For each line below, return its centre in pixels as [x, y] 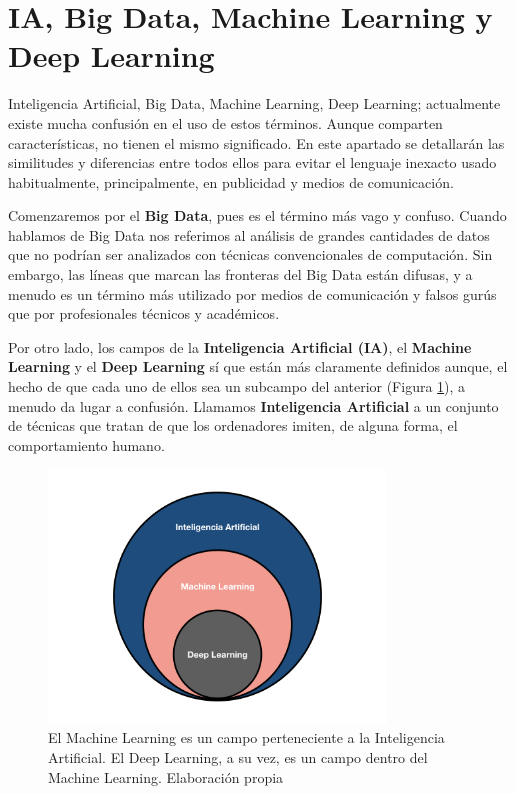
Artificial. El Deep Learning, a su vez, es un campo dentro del [238, 756]
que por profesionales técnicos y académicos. [144, 313]
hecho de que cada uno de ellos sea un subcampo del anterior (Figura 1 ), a [237, 386]
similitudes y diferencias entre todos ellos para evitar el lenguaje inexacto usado [252, 162]
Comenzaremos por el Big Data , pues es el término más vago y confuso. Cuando [257, 215]
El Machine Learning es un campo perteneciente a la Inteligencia [246, 737]
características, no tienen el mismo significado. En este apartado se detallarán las [256, 142]
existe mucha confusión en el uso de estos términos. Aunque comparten [225, 122]
